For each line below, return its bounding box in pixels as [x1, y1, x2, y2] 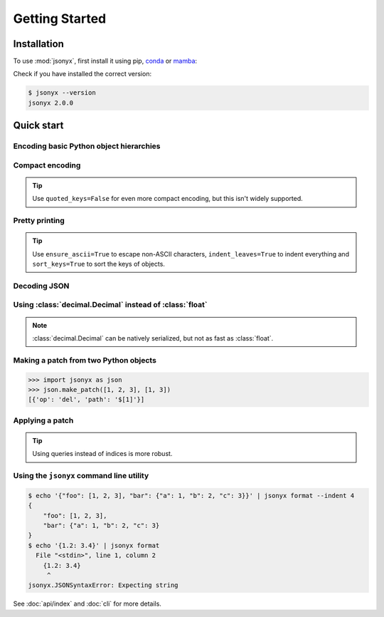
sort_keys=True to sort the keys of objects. [32, 260, 165, 269]
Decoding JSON [13, 281, 70, 291]
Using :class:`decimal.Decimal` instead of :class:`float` [13, 300, 208, 310]
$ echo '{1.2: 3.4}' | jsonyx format [28, 541, 160, 549]
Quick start [13, 120, 64, 132]
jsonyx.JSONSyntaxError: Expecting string [28, 581, 178, 589]
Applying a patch [13, 415, 74, 425]
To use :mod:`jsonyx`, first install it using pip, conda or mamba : [13, 57, 198, 66]
